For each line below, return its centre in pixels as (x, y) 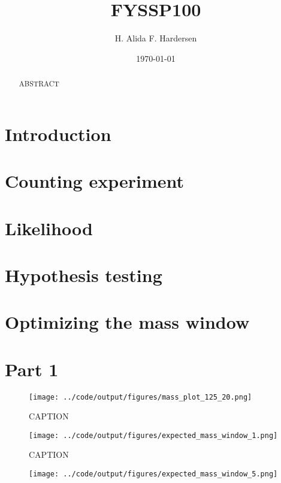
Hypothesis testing (84, 274)
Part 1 (32, 369)
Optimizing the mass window (127, 322)
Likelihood (49, 228)
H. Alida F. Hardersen (156, 38)
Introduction (58, 133)
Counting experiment (95, 181)
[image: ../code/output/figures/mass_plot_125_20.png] (140, 397)
